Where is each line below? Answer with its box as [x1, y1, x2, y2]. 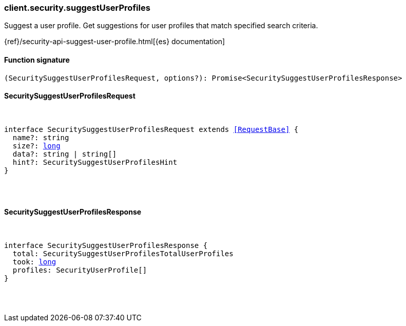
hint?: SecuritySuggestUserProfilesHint [12, 158, 178, 166]
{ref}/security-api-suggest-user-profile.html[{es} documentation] [4, 37, 225, 46]
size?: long [12, 141, 61, 150]
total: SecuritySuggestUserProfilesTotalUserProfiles [12, 250, 234, 258]
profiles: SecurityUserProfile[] [12, 266, 147, 275]
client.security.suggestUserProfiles [4, 3, 150, 13]
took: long [12, 258, 56, 266]
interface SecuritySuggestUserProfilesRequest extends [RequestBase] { [4, 125, 299, 133]
